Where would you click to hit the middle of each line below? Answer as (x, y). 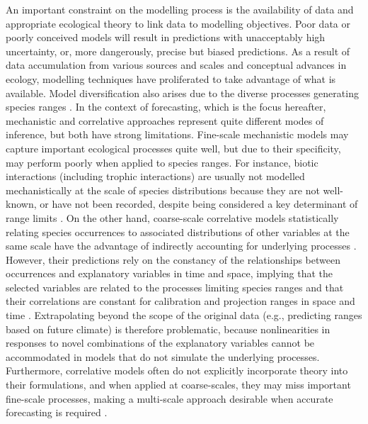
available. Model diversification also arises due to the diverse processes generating (182, 93)
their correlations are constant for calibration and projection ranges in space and (180, 301)
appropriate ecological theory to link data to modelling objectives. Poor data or (178, 23)
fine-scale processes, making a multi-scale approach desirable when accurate (169, 398)
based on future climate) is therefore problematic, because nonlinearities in (168, 329)
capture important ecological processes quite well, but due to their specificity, (173, 148)
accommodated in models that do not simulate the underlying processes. (163, 356)
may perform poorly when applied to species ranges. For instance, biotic (162, 162)
